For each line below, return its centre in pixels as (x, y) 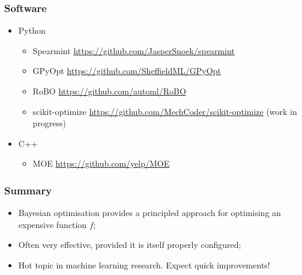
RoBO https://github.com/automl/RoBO (109, 91)
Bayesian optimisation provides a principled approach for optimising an (149, 213)
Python (32, 30)
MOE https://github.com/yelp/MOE (101, 163)
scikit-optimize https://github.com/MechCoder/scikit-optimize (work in (165, 111)
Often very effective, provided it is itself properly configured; (130, 245)
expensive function (53, 224)
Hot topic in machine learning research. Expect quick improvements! (144, 264)
